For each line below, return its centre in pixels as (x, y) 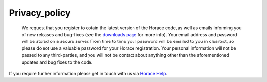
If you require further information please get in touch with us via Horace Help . (88, 73)
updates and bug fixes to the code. (57, 62)
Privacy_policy (40, 13)
